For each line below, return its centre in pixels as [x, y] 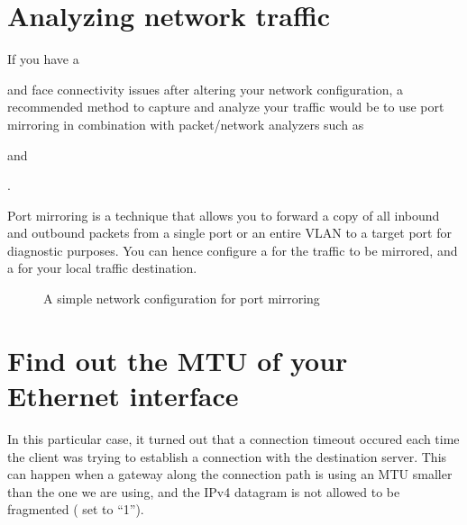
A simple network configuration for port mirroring [182, 299]
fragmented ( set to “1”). [76, 509]
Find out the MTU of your [178, 360]
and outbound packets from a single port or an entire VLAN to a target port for [229, 233]
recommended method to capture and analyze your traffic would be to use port [226, 107]
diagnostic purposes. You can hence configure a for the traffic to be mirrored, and [233, 250]
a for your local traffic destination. [102, 268]
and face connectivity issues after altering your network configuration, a [206, 89]
